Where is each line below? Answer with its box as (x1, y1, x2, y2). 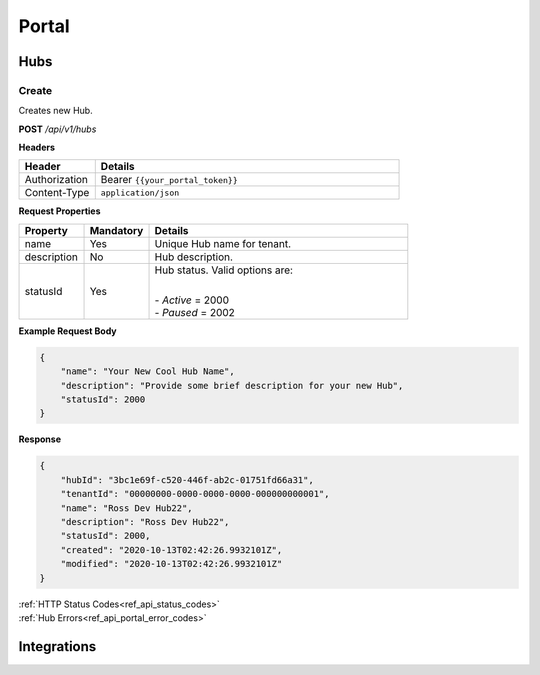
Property (24, 223, 69, 237)
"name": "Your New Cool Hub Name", (60, 366, 235, 377)
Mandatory (89, 223, 144, 237)
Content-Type (24, 186, 90, 200)
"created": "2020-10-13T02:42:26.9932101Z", (60, 544, 283, 555)
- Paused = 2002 (154, 305, 235, 319)
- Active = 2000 (154, 293, 230, 307)
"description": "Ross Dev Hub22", (60, 516, 230, 527)
